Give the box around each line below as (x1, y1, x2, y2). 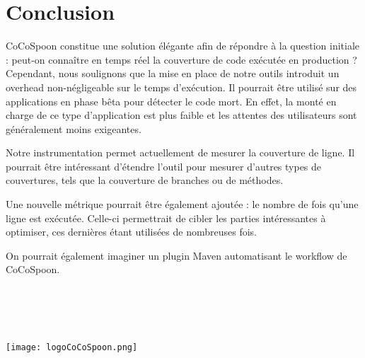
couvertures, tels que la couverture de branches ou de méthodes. (6, 173, 284, 187)
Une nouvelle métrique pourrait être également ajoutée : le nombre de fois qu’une (6, 197, 359, 212)
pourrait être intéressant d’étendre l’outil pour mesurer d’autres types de (6, 158, 322, 173)
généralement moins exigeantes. (6, 121, 141, 136)
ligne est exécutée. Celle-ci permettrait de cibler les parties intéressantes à (6, 210, 326, 225)
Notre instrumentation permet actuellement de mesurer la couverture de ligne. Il (6, 145, 355, 160)
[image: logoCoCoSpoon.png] (6, 342, 138, 353)
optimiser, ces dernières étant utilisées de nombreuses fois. (6, 224, 257, 239)
